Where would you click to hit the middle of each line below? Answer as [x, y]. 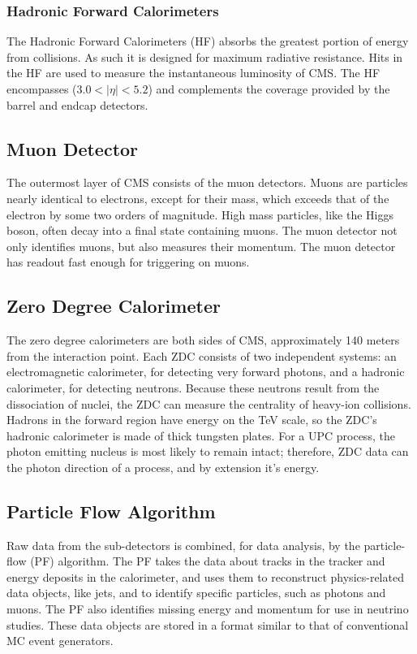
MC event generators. [60, 641]
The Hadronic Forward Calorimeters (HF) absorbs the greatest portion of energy [208, 41]
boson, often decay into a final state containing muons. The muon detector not [202, 230]
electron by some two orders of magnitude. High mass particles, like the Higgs [200, 214]
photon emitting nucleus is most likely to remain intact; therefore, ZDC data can [208, 451]
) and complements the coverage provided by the [269, 89]
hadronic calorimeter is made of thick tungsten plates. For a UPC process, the [201, 435]
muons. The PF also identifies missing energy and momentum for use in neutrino [208, 609]
